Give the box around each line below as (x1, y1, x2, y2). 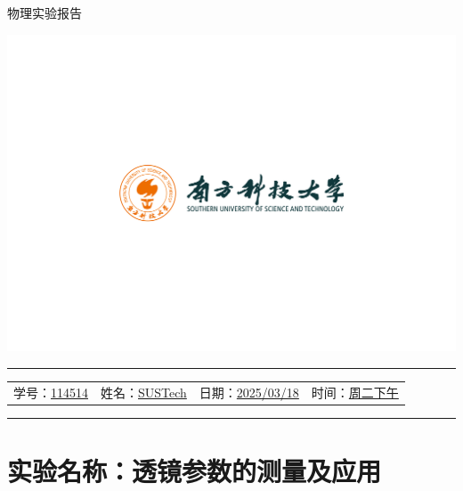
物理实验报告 (7, 4, 82, 21)
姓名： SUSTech (101, 382, 187, 401)
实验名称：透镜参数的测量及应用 (7, 453, 382, 489)
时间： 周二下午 (311, 382, 399, 401)
